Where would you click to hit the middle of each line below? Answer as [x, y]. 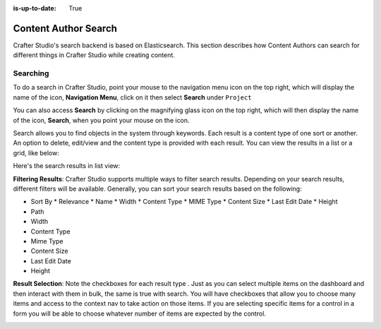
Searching [31, 73]
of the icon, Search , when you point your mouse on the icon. [101, 120]
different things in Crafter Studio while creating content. [94, 55]
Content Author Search [65, 28]
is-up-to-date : [35, 8]
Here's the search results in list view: [67, 166]
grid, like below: [36, 152]
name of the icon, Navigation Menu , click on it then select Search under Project [132, 97]
